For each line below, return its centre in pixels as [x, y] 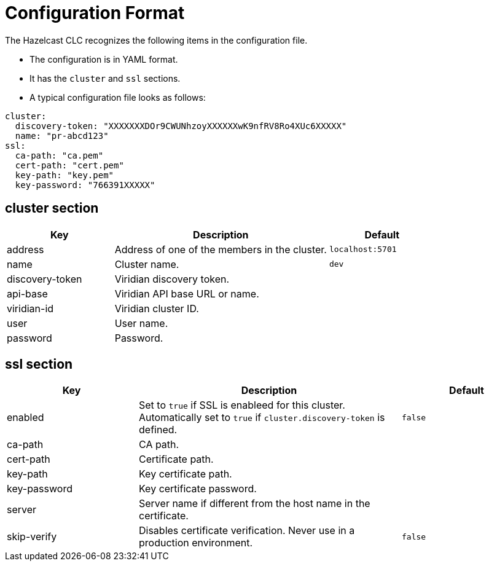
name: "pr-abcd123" [62, 136]
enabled [25, 418]
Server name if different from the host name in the [255, 504]
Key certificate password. [198, 489]
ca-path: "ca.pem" [59, 155]
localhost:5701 [363, 250]
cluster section [52, 208]
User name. [141, 323]
